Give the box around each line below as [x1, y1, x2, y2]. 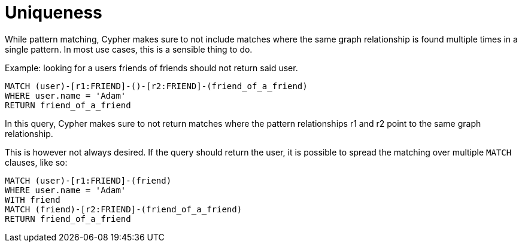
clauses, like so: [5, 157, 68, 167]
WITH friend [5, 194, 60, 205]
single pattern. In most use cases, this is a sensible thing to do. [5, 44, 253, 54]
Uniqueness [5, 2, 102, 23]
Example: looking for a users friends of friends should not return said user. [5, 62, 298, 73]
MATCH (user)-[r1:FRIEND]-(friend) [5, 175, 172, 185]
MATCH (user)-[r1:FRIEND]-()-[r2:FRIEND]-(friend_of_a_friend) [5, 81, 308, 91]
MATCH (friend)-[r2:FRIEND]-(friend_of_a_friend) [5, 204, 242, 214]
